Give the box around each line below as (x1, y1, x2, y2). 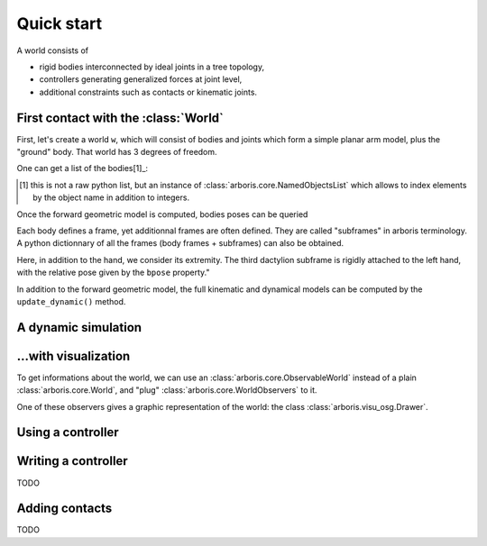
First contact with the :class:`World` (16, 110, 225, 125)
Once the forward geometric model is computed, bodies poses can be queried (16, 208, 308, 220)
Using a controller (16, 424, 119, 441)
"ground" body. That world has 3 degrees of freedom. (16, 147, 217, 158)
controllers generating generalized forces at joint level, (39, 74, 243, 85)
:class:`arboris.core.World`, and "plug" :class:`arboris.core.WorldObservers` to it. (16, 385, 317, 396)
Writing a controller (16, 453, 128, 469)
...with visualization (16, 348, 131, 364)
